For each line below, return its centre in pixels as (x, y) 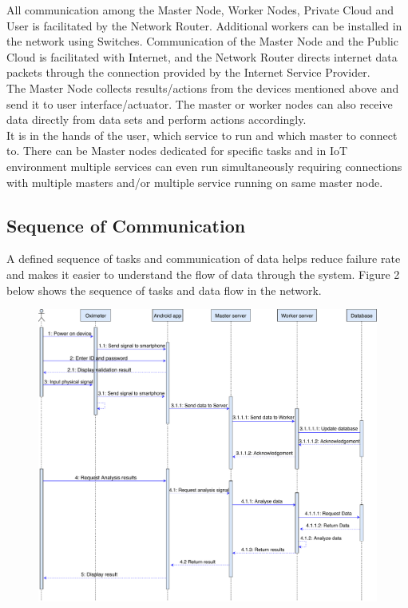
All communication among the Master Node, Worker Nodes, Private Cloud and (200, 10)
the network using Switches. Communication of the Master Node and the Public (202, 41)
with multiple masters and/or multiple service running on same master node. (195, 182)
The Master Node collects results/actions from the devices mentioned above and (203, 87)
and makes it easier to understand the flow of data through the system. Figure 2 (203, 274)
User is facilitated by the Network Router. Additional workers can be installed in (204, 25)
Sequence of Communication (126, 225)
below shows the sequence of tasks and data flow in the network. (164, 290)
